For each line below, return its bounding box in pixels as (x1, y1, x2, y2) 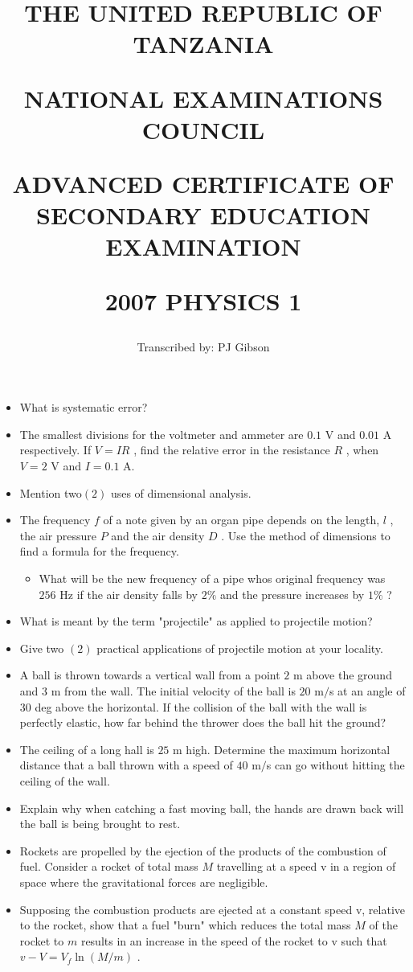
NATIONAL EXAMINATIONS (23, 81, 383, 114)
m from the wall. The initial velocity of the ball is (51, 683, 296, 699)
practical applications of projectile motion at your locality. (96, 639, 383, 656)
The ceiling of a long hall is (19, 740, 154, 757)
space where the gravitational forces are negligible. (19, 873, 268, 890)
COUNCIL (141, 113, 265, 146)
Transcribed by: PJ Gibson (137, 338, 270, 355)
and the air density (111, 527, 205, 543)
